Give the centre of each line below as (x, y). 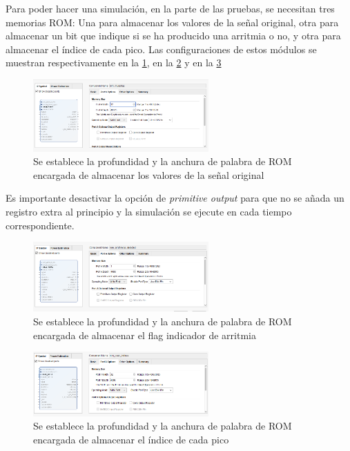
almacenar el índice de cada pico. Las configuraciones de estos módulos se (161, 49)
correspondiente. (40, 225)
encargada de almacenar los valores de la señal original (149, 174)
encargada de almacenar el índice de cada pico (131, 439)
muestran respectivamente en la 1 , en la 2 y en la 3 (114, 63)
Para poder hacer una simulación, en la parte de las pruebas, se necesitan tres (170, 8)
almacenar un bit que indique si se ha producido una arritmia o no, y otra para (173, 36)
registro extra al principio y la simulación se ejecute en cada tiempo (149, 211)
